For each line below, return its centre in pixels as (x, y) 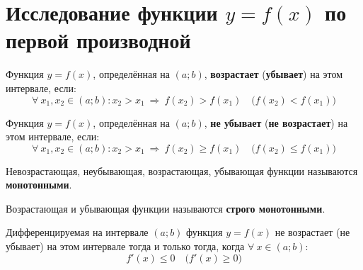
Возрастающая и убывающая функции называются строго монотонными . (166, 208)
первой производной (98, 40)
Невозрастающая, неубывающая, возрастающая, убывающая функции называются (182, 170)
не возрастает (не (312, 232)
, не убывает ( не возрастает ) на (276, 122)
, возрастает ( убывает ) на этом (273, 74)
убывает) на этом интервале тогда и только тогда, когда (125, 246)
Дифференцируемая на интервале (77, 232)
